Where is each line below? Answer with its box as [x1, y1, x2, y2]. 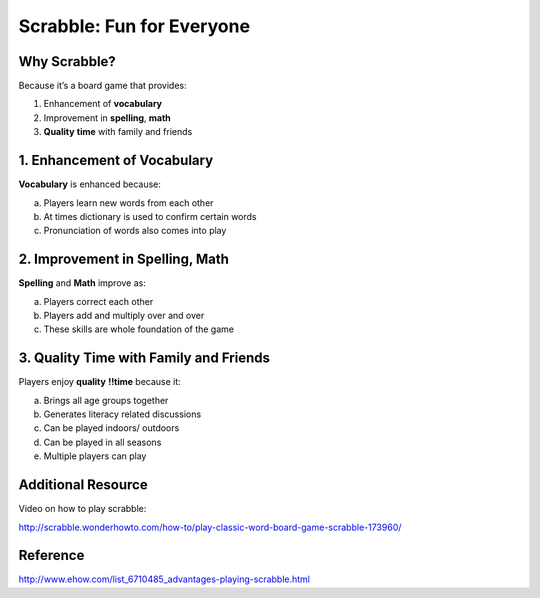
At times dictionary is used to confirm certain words [43, 210, 257, 222]
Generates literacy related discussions [43, 408, 202, 420]
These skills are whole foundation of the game [43, 323, 235, 335]
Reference [18, 547, 85, 564]
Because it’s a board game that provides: [18, 80, 187, 92]
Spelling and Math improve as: [18, 277, 147, 289]
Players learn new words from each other [43, 196, 214, 209]
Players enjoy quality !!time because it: [18, 376, 182, 388]
